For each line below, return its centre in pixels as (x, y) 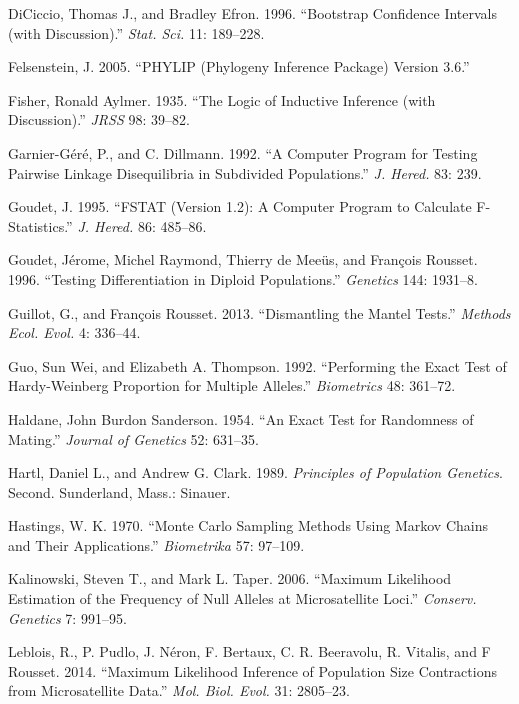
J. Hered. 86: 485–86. (142, 225)
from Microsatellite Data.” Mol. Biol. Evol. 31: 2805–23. (179, 690)
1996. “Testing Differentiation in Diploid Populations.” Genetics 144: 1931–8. (243, 278)
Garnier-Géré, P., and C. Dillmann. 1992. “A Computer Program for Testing (243, 152)
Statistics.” (40, 225)
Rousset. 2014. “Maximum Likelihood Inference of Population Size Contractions (252, 670)
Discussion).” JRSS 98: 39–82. (99, 119)
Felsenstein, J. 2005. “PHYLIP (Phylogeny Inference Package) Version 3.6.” (239, 66)
